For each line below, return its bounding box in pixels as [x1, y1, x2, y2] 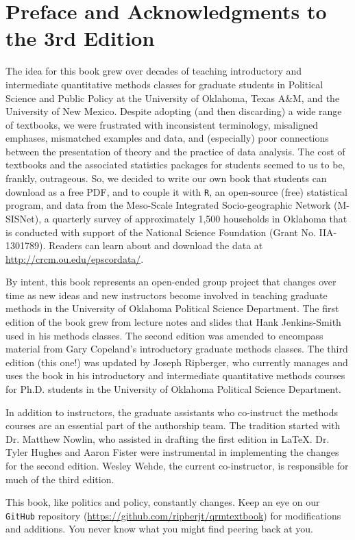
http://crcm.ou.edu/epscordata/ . [5, 251, 144, 266]
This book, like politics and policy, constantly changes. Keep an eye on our [5, 495, 320, 509]
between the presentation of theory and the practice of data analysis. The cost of [5, 144, 345, 158]
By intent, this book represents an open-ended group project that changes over [5, 274, 336, 289]
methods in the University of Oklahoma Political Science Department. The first [5, 301, 339, 316]
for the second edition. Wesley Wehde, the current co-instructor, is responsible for [5, 459, 349, 472]
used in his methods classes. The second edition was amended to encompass [5, 328, 323, 342]
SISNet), [5, 211, 42, 225]
